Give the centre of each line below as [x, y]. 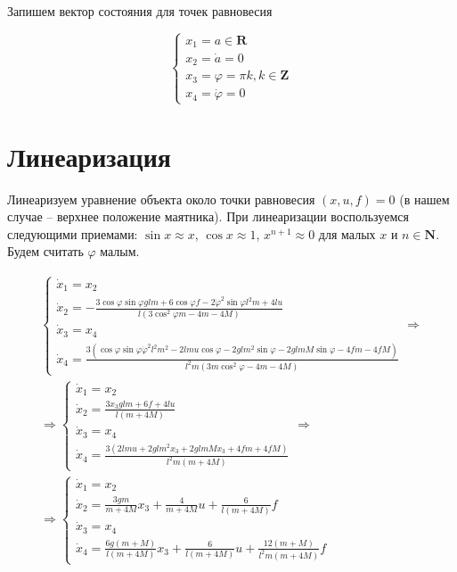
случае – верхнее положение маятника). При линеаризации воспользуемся [208, 216]
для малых [347, 233]
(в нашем [424, 199]
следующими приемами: [73, 233]
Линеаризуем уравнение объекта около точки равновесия [161, 199]
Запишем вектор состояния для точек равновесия [140, 11]
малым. [120, 251]
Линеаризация [89, 156]
